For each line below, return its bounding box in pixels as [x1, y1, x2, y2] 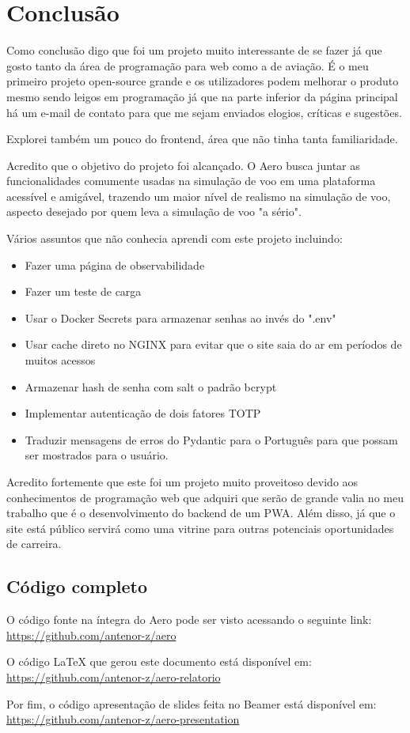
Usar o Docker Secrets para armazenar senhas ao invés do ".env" [25, 309, 336, 326]
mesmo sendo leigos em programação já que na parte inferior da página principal [6, 88, 398, 104]
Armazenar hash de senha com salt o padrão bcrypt [25, 378, 277, 395]
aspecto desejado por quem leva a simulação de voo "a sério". [6, 203, 302, 220]
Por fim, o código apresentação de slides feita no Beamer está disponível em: [6, 695, 377, 712]
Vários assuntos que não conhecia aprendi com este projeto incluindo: [6, 230, 343, 247]
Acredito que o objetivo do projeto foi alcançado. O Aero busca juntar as [6, 157, 360, 173]
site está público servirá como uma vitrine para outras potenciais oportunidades [6, 520, 394, 536]
